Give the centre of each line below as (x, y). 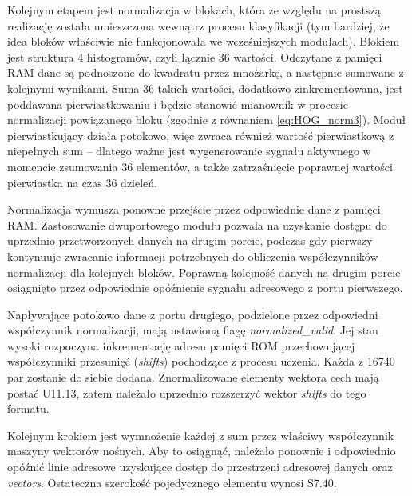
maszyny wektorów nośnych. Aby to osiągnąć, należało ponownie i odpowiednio (202, 451)
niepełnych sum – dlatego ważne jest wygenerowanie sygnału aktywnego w (189, 151)
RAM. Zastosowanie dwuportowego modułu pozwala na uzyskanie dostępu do (197, 224)
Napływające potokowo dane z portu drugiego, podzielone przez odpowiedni (193, 314)
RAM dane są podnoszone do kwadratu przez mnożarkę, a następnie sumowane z (206, 72)
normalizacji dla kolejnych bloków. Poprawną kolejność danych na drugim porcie (204, 272)
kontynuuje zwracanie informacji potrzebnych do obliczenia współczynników (193, 256)
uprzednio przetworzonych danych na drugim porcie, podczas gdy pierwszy (190, 240)
